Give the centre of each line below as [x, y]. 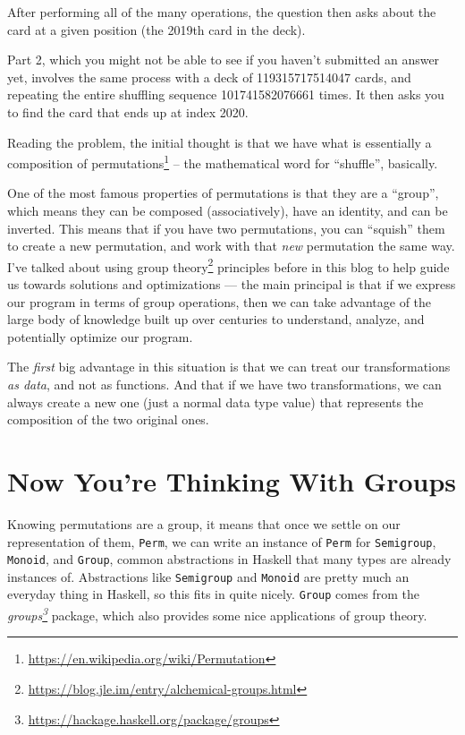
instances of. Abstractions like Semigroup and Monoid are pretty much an [208, 576]
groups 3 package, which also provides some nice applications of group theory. [217, 614]
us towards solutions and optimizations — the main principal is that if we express [232, 284]
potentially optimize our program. [100, 336]
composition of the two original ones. [108, 419]
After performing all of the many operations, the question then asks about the [222, 12]
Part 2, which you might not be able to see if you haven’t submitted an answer [224, 60]
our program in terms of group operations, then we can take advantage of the [220, 301]
